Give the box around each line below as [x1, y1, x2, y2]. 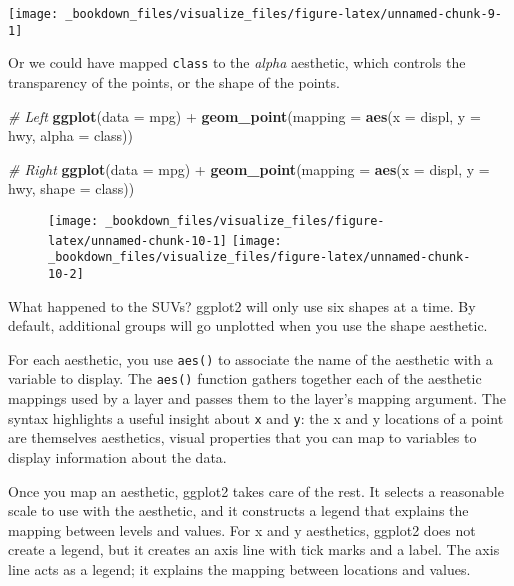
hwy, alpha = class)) [8, 125, 134, 146]
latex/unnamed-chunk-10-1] [48, 233, 227, 248]
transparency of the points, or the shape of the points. [8, 71, 340, 92]
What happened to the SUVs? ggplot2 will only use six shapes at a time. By [8, 295, 476, 316]
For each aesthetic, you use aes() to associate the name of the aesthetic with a [8, 348, 493, 369]
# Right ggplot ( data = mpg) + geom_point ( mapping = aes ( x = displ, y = [8, 158, 490, 179]
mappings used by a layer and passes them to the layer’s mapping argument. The [8, 388, 506, 409]
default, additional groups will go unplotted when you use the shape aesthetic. [8, 315, 488, 336]
